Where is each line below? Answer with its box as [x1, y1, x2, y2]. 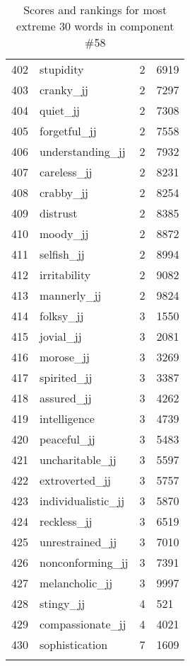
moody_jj [40, 225, 89, 242]
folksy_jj [40, 307, 84, 324]
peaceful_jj [40, 431, 95, 447]
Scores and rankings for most [23, 1, 167, 18]
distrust [40, 205, 78, 221]
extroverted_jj [40, 472, 112, 488]
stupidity [40, 61, 84, 77]
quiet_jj [40, 102, 80, 118]
